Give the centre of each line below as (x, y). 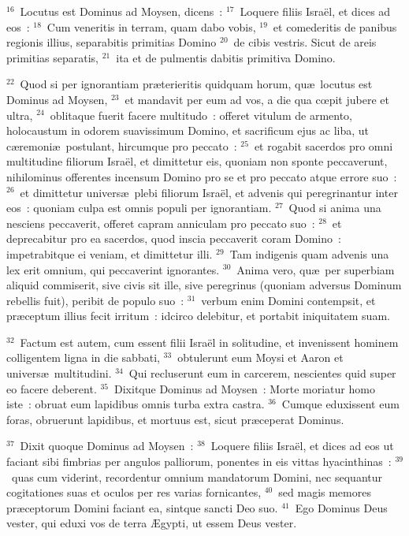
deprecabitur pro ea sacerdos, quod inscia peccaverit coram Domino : (174, 238)
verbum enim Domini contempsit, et (288, 300)
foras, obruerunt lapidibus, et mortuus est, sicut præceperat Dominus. (175, 419)
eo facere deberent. (52, 388)
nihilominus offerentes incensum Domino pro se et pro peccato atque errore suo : (202, 176)
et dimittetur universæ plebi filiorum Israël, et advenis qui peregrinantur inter (209, 192)
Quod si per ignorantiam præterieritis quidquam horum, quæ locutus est (196, 84)
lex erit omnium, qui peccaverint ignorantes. (113, 269)
